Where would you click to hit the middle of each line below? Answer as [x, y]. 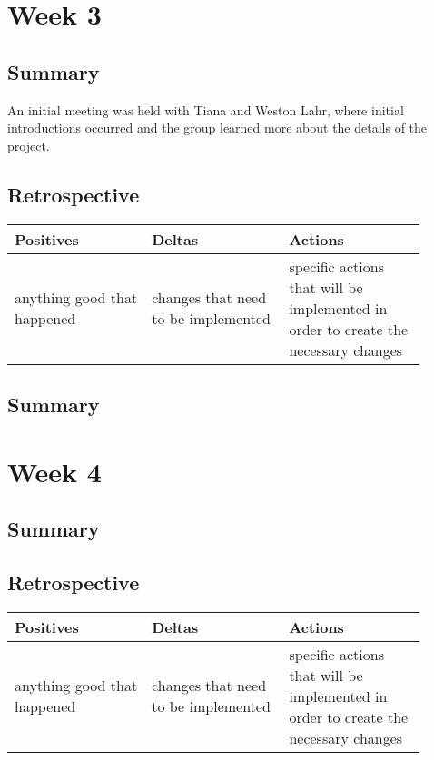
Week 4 [54, 471]
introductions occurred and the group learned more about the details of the [217, 128]
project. [29, 145]
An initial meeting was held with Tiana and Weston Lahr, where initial [206, 109]
